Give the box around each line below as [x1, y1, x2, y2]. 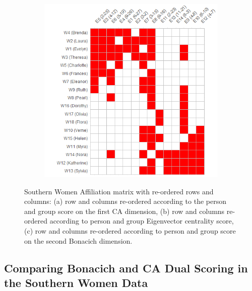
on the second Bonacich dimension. [24, 235, 133, 246]
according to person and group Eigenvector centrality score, [49, 215, 234, 226]
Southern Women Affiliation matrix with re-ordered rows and [24, 186, 214, 196]
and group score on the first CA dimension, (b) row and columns [24, 205, 225, 216]
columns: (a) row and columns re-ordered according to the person [24, 196, 227, 206]
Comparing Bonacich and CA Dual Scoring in [4, 260, 248, 275]
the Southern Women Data [4, 274, 148, 290]
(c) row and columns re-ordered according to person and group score [24, 225, 236, 236]
